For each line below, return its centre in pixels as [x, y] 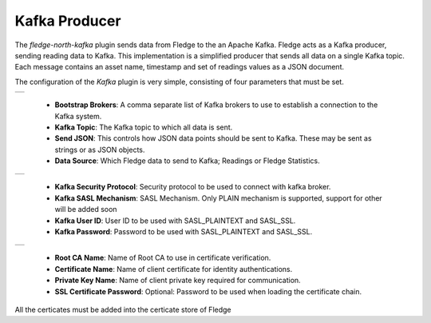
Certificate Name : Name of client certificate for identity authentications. [174, 269]
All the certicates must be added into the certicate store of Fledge [123, 309]
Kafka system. [78, 116]
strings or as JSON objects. [100, 150]
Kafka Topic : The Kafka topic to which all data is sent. [144, 127]
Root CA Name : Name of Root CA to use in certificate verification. [163, 258]
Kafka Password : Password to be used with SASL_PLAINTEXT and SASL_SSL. [184, 232]
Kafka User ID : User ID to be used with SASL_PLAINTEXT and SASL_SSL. [175, 221]
